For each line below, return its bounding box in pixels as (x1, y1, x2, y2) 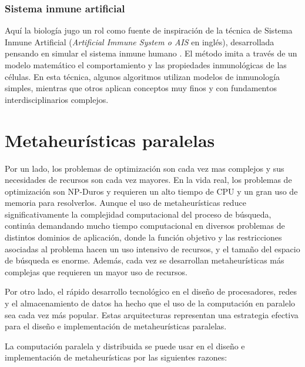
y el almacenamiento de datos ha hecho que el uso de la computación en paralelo (5, 297, 296, 309)
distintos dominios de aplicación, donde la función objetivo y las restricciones (5, 231, 282, 243)
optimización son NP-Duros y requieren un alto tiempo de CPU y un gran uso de (5, 185, 298, 197)
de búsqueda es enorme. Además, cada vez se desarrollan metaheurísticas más (5, 254, 284, 266)
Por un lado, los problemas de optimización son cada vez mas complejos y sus (5, 162, 284, 174)
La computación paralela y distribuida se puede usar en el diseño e (5, 339, 245, 352)
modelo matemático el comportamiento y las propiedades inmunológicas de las (5, 59, 287, 71)
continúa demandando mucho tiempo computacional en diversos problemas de (5, 219, 285, 232)
